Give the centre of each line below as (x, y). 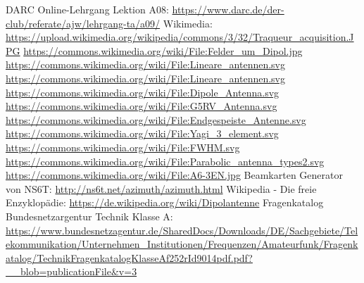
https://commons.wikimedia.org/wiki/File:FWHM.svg (123, 147)
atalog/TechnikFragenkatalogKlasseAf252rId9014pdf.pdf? (129, 257)
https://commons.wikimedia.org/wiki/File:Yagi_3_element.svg (142, 133)
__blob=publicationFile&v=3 (71, 271)
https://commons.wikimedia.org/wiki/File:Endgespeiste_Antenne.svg (156, 119)
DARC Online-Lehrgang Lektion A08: (87, 9)
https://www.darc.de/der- (228, 9)
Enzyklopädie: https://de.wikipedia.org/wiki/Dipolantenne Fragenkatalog (165, 202)
